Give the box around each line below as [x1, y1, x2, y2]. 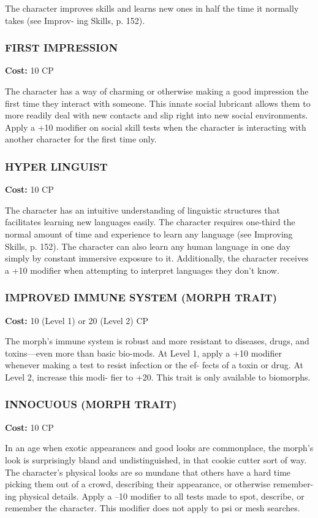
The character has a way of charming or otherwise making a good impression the [5, 85, 309, 97]
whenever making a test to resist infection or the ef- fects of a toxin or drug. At [5, 358, 303, 371]
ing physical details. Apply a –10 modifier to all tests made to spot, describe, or [5, 489, 305, 502]
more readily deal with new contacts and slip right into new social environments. [5, 109, 308, 122]
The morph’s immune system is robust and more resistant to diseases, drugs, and [5, 334, 309, 347]
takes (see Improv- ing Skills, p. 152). [5, 14, 145, 26]
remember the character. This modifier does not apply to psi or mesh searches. [5, 501, 300, 514]
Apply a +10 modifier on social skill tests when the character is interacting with [5, 120, 306, 133]
